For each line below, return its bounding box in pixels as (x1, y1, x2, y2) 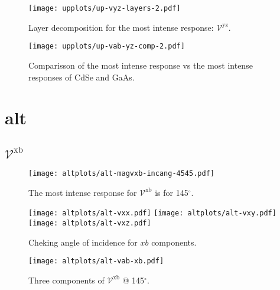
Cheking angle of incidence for (28, 236, 138, 248)
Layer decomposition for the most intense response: (28, 21, 214, 33)
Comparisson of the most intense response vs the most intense (28, 59, 253, 71)
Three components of (28, 273, 105, 286)
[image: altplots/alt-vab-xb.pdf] (28, 257, 164, 266)
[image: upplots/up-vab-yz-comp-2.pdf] (28, 42, 185, 51)
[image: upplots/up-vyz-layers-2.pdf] (28, 4, 181, 12)
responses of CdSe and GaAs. (28, 70, 135, 83)
